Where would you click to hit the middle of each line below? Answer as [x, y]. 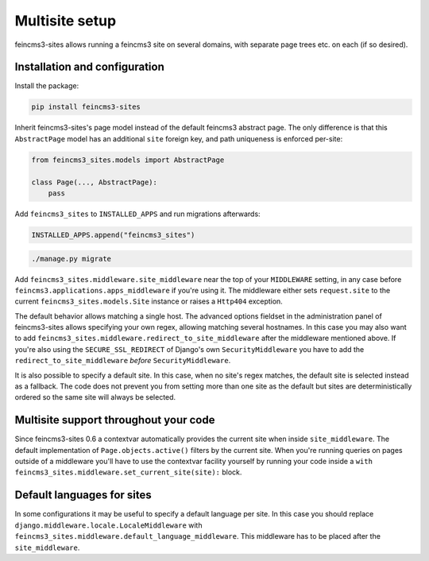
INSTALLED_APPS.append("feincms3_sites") [113, 235]
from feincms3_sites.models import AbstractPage [128, 160]
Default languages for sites [83, 495]
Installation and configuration [89, 67]
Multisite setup [66, 21]
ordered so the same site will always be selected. [95, 397]
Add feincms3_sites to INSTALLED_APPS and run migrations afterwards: [138, 214]
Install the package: [47, 86]
